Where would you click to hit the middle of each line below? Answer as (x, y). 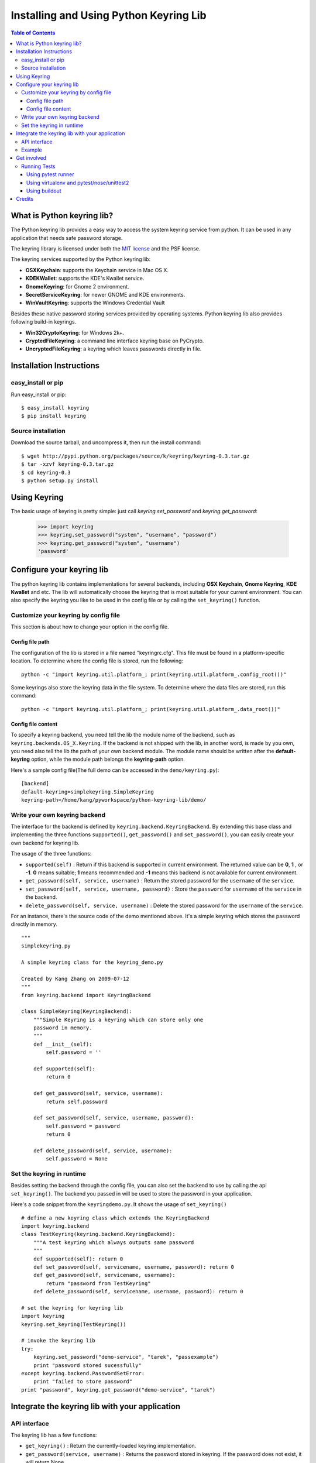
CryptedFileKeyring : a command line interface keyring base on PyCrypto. (115, 341)
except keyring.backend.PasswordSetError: (83, 1373)
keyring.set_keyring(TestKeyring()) (74, 1324)
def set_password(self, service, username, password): (114, 1118)
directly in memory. (34, 924)
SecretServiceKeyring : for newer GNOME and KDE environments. (105, 295)
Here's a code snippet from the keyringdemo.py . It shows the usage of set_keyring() (119, 1204)
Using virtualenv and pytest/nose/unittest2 (78, 183)
